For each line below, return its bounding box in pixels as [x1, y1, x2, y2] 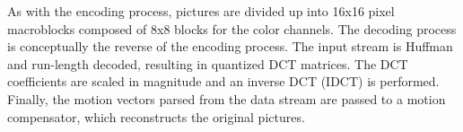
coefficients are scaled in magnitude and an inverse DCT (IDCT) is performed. [7, 72, 440, 91]
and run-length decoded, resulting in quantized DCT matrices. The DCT [7, 54, 408, 73]
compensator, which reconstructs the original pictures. [7, 107, 305, 126]
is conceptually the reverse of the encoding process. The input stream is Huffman [7, 37, 453, 56]
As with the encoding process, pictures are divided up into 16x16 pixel [7, 2, 395, 20]
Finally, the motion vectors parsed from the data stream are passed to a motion [7, 89, 446, 108]
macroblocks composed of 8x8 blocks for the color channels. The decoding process [7, 19, 457, 38]
